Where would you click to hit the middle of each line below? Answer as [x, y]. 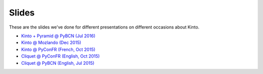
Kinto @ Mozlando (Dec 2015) [51, 43]
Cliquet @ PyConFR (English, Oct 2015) [60, 56]
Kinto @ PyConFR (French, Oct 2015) [58, 49]
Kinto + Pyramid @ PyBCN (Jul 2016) [58, 36]
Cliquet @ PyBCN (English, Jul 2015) [58, 63]
